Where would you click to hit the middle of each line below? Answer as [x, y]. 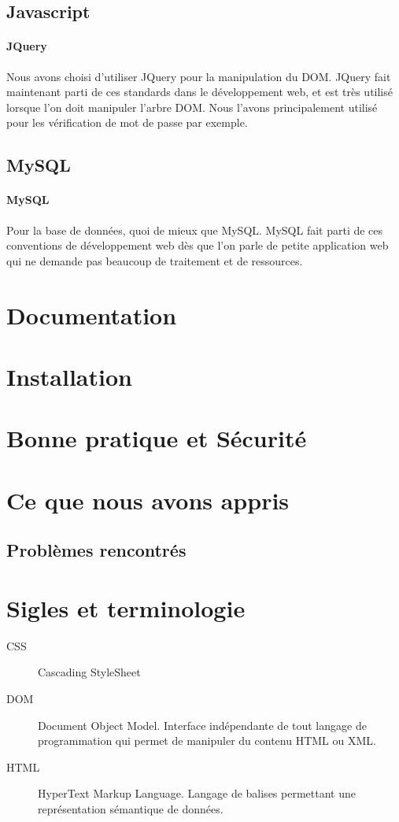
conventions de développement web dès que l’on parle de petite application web [198, 245]
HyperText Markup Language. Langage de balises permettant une [197, 793]
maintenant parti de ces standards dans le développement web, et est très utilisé [199, 92]
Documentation [92, 315]
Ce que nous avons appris [148, 500]
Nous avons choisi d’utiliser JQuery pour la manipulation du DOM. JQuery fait [199, 76]
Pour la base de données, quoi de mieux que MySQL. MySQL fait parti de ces [195, 230]
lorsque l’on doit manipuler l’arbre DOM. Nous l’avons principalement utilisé [192, 107]
